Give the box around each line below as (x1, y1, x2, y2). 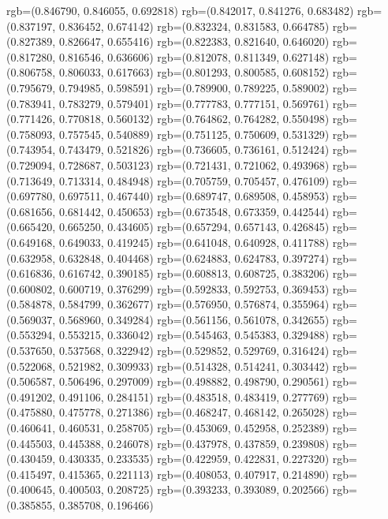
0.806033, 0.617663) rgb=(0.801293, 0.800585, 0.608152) (58, 64, 330, 80)
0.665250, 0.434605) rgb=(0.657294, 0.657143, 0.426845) (58, 218, 330, 235)
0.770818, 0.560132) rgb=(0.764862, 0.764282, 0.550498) (58, 110, 330, 127)
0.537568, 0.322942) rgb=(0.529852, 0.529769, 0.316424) (58, 342, 330, 359)
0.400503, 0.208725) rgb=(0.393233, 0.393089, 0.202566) (58, 481, 330, 498)
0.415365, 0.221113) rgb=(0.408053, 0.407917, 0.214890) (58, 465, 330, 482)
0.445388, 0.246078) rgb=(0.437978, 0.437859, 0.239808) (58, 435, 330, 451)
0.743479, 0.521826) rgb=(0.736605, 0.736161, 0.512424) (58, 141, 330, 158)
